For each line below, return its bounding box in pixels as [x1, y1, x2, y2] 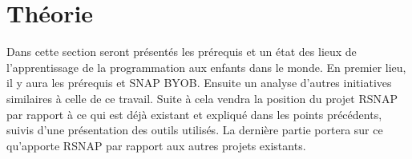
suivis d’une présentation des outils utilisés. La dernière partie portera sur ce [6, 121, 383, 138]
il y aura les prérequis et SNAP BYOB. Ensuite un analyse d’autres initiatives [6, 74, 392, 91]
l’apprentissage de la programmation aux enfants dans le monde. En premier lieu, [6, 58, 406, 75]
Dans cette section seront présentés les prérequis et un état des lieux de [6, 43, 357, 60]
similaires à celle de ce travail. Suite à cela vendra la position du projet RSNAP [6, 89, 398, 106]
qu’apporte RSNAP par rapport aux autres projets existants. [6, 137, 306, 153]
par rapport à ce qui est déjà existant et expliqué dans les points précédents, [6, 105, 382, 122]
